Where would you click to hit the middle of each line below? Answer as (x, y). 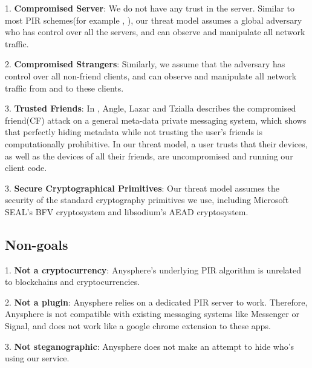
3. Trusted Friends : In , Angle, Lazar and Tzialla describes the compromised (151, 108)
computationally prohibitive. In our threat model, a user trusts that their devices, (156, 143)
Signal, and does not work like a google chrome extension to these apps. (138, 326)
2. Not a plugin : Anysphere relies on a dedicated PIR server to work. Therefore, (156, 302)
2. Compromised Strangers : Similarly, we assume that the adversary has (145, 64)
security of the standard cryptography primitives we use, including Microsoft (147, 200)
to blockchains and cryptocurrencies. (73, 282)
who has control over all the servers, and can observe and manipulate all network (155, 32)
